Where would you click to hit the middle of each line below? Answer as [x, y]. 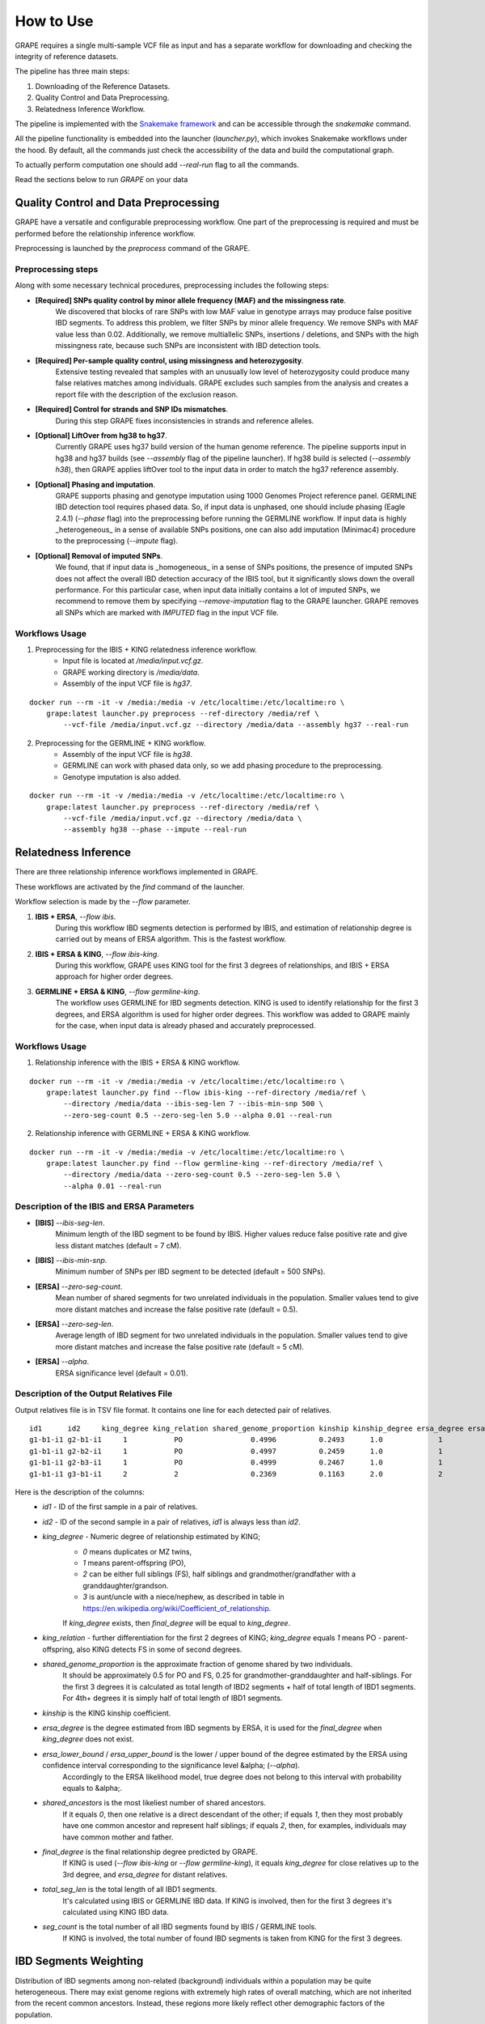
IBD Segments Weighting [79, 1961]
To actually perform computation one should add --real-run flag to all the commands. [157, 165]
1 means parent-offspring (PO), [134, 1563]
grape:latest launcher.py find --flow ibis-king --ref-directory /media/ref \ [206, 1092]
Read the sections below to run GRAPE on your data [101, 180]
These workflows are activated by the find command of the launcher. [130, 887]
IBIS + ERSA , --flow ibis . [76, 916]
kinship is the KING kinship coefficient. [107, 1713]
